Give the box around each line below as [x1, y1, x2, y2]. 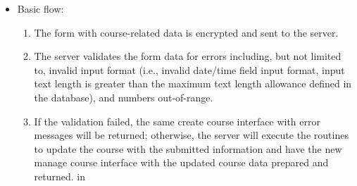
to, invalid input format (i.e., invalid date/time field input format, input [34, 62, 345, 77]
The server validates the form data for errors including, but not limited [34, 49, 342, 63]
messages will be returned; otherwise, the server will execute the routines [34, 128, 349, 142]
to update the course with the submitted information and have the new [34, 141, 342, 156]
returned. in [34, 168, 86, 183]
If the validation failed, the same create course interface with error [34, 113, 320, 128]
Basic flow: [17, 1, 64, 15]
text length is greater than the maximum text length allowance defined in [34, 76, 352, 91]
